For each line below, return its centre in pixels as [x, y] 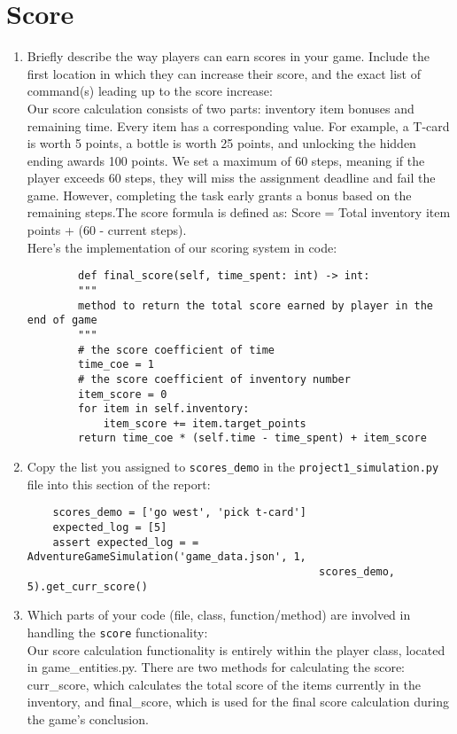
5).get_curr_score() [87, 586]
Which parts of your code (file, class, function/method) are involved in [219, 615]
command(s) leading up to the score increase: [150, 91]
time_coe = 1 [116, 365]
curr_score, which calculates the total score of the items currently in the [224, 684]
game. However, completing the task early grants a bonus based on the [219, 195]
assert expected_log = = [126, 542]
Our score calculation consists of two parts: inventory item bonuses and [221, 108]
